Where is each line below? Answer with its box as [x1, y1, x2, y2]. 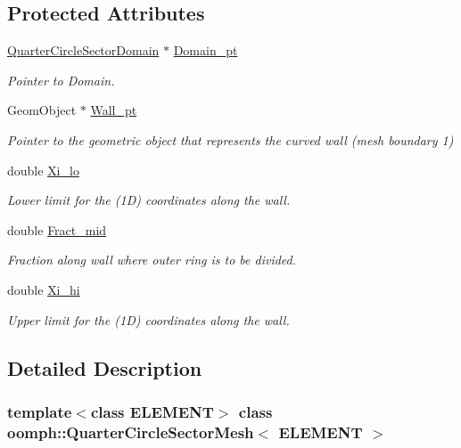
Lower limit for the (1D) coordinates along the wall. [7, 191, 291, 209]
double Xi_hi [7, 280, 80, 298]
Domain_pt [173, 41, 238, 60]
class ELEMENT [90, 400, 214, 422]
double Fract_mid [7, 220, 107, 239]
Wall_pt [90, 101, 137, 119]
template [7, 400, 72, 422]
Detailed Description [7, 354, 202, 381]
